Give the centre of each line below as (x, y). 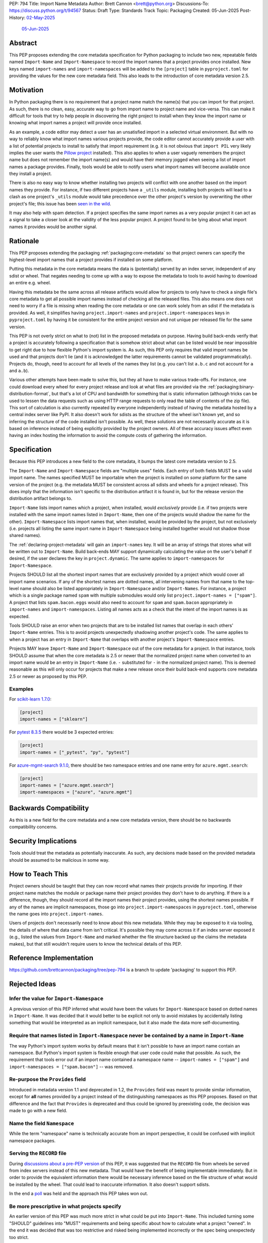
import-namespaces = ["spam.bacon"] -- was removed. (71, 1066)
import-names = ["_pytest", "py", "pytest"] (75, 752)
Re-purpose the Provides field (48, 1079)
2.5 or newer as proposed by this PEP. (48, 676)
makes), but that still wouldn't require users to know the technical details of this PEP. (96, 944)
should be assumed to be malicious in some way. (59, 860)
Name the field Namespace (42, 1123)
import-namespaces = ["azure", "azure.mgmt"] (76, 792)
